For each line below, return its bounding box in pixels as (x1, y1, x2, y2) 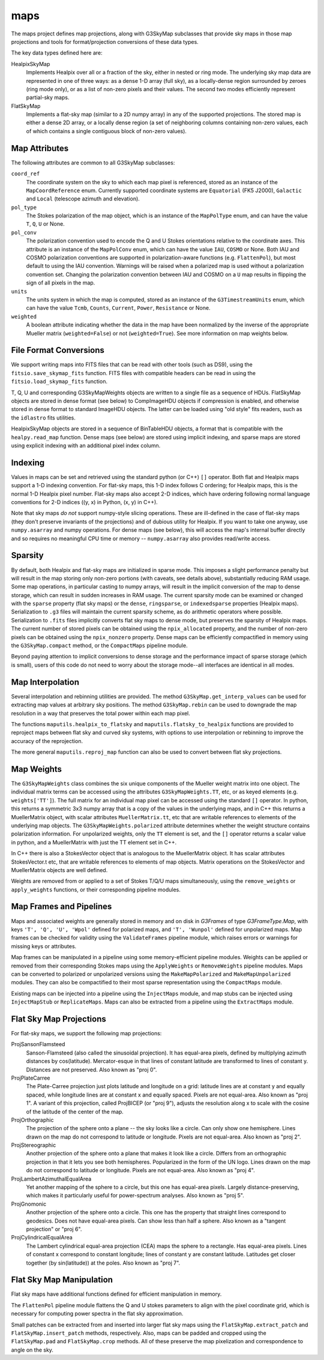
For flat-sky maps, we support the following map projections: (11, 1030, 162, 1037)
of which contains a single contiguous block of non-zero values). (26, 127, 187, 134)
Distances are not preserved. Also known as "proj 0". (26, 1066, 157, 1073)
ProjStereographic (11, 1142, 56, 1149)
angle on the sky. (11, 1346, 54, 1353)
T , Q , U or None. (26, 220, 65, 227)
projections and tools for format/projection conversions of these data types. (11, 38, 199, 45)
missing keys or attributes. (11, 942, 77, 949)
